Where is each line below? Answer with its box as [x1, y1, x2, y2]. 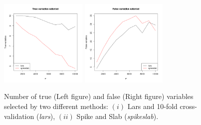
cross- [180, 101, 197, 111]
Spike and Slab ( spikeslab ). [76, 110, 159, 121]
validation [4, 110, 34, 121]
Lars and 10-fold [127, 101, 178, 111]
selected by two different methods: [4, 101, 108, 111]
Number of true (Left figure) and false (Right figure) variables [4, 91, 194, 101]
